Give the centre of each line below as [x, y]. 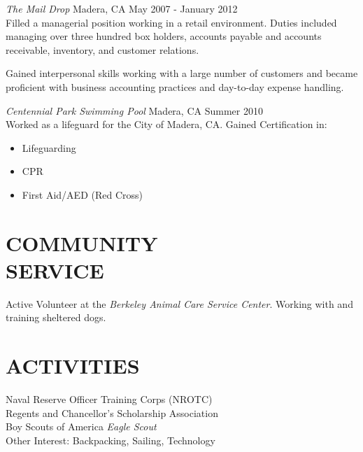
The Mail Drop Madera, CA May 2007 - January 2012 [122, 8]
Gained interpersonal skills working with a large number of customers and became [182, 73]
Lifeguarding [49, 147]
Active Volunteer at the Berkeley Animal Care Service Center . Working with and [179, 303]
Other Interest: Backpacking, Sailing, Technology [111, 440]
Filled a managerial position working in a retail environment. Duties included [171, 22]
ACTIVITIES [73, 366]
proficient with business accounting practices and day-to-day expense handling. [175, 86]
